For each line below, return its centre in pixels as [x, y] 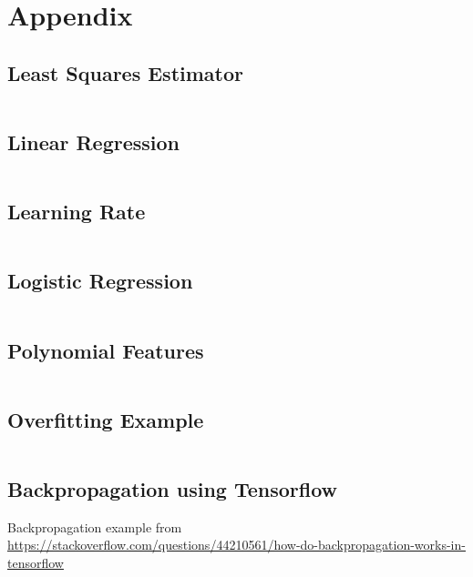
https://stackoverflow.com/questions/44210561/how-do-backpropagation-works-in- [236, 545]
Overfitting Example [106, 419]
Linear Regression [93, 142]
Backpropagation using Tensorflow [173, 488]
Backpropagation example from [95, 526]
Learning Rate [77, 212]
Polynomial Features [106, 350]
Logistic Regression [100, 281]
